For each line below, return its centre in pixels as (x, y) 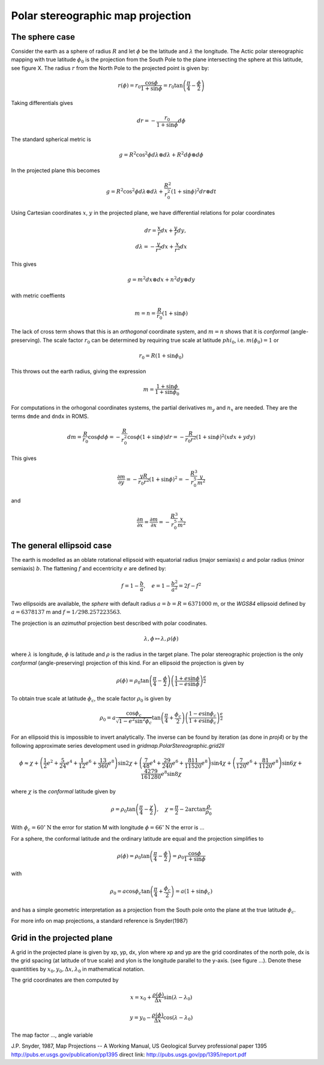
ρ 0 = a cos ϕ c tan (130, 892)
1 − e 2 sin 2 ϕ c (136, 721)
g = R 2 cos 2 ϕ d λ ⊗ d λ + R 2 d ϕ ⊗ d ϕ (161, 154)
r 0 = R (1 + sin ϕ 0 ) (161, 356)
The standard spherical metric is (51, 139)
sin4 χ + (221, 763)
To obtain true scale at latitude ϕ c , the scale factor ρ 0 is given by (91, 699)
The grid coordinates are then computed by (65, 980)
